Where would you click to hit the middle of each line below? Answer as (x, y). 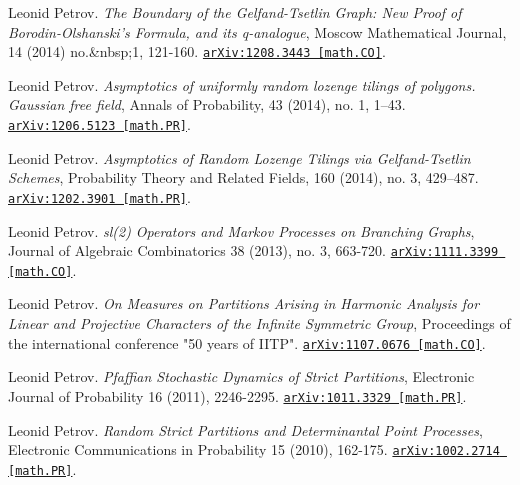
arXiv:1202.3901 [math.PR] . (99, 196)
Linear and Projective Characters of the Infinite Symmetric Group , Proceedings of (259, 323)
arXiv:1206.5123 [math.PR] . (99, 124)
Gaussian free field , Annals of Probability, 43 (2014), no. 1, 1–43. (207, 104)
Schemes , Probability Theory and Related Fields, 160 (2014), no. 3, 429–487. (243, 177)
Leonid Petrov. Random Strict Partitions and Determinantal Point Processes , (245, 429)
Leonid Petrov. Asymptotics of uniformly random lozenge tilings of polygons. (242, 84)
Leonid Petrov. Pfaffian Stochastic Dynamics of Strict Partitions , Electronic (241, 376)
